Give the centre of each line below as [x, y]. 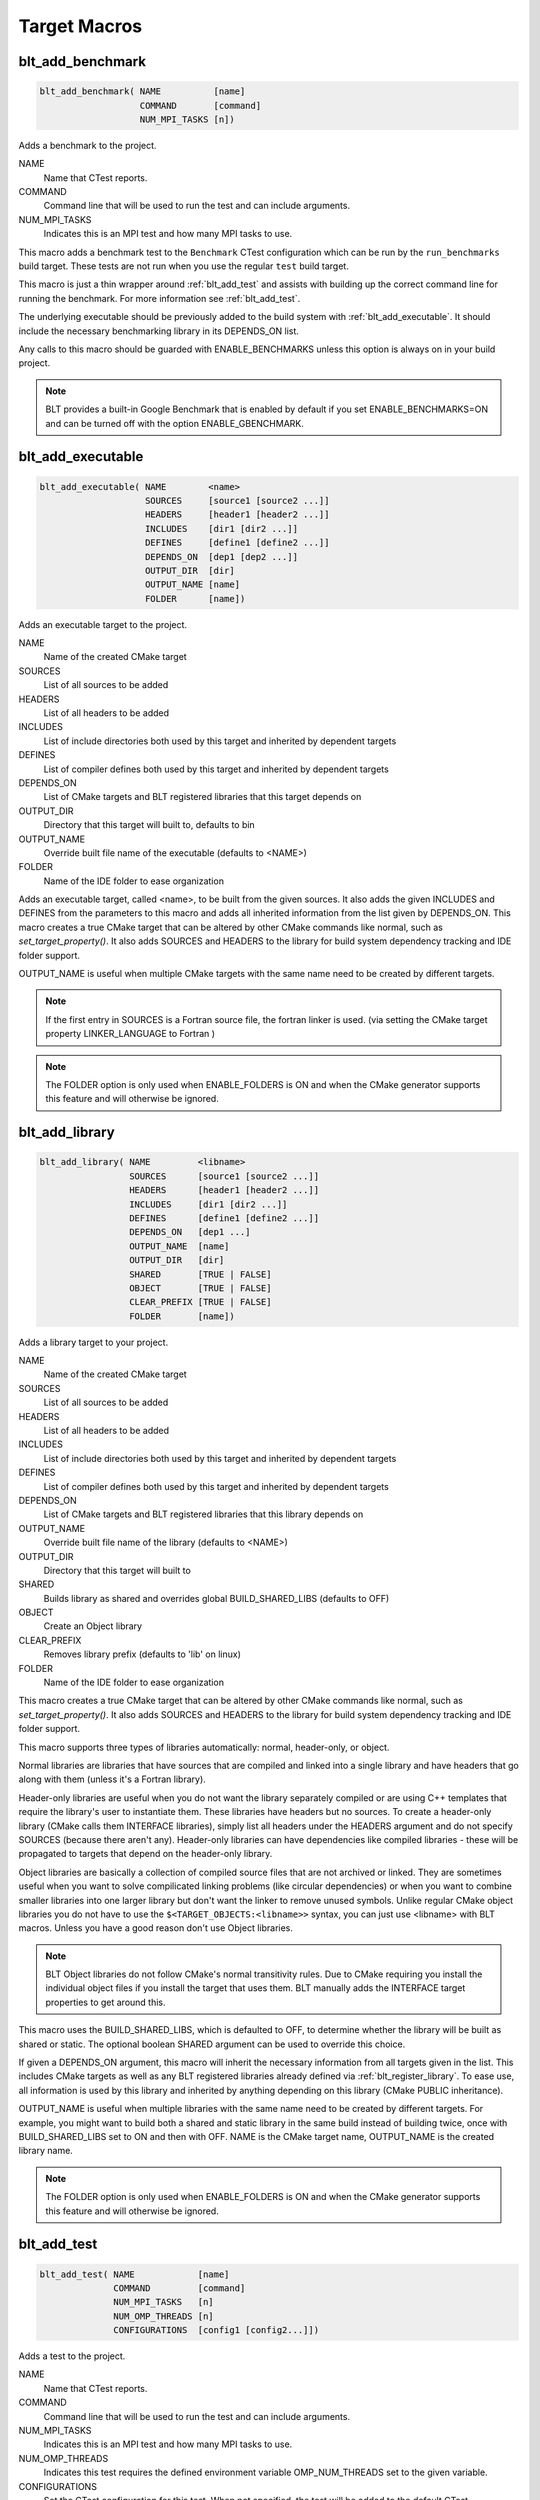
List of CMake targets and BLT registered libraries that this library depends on [203, 1514]
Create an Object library [93, 1626]
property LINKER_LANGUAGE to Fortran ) [130, 1034]
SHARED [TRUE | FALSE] [200, 1274]
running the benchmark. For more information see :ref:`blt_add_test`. [159, 298]
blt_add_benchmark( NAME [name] [142, 91]
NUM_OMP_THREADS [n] [163, 2316]
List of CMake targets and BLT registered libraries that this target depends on [202, 797]
